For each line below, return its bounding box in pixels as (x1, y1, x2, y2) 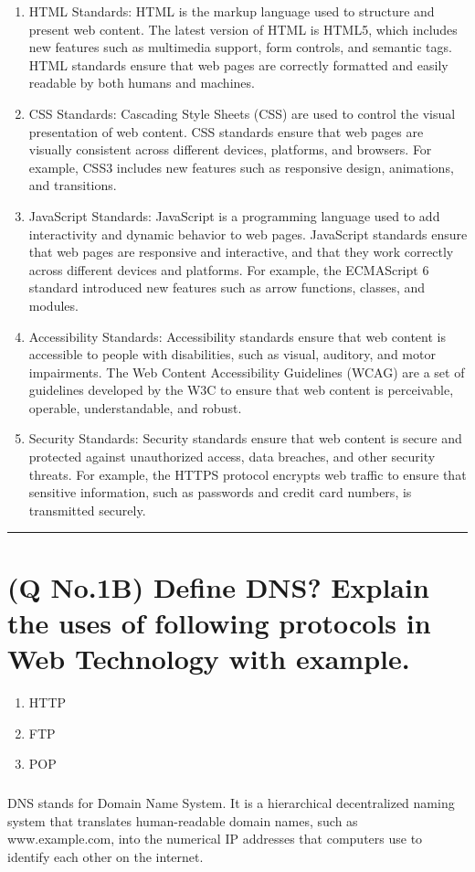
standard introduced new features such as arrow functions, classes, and (28, 278, 426, 297)
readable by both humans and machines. (28, 73, 255, 92)
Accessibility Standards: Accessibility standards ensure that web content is (28, 326, 446, 346)
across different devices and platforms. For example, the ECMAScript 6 (28, 260, 429, 279)
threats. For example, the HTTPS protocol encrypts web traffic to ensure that (28, 464, 467, 484)
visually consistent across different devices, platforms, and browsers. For (28, 140, 432, 159)
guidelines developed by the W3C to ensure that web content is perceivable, (28, 380, 454, 399)
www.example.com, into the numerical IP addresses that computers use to (7, 829, 423, 848)
